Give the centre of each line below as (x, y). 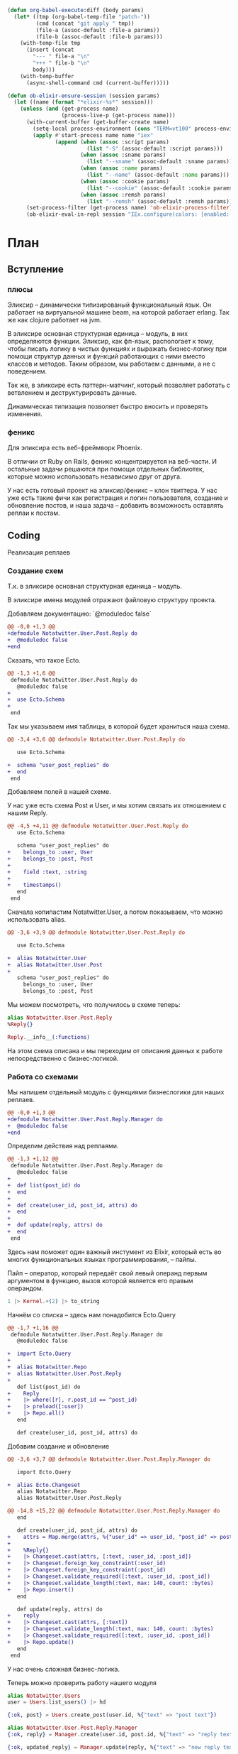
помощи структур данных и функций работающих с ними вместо (106, 356)
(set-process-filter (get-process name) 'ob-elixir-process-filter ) (129, 208)
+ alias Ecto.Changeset (44, 1485)
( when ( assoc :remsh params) (123, 195)
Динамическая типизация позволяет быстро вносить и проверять (108, 406)
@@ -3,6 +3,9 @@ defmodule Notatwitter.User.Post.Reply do (96, 933)
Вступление (35, 269)
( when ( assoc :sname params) (123, 155)
